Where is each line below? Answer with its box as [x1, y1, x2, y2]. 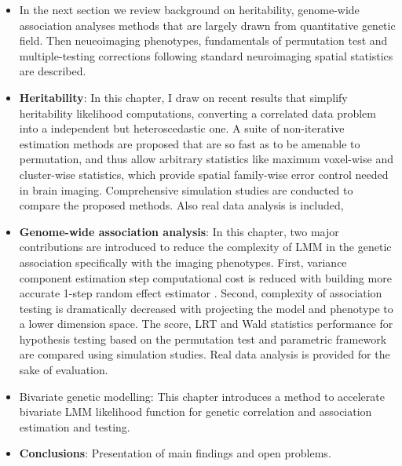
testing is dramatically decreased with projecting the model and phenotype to [19, 300, 393, 316]
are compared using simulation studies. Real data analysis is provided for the [19, 346, 390, 362]
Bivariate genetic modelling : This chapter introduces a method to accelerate [19, 388, 385, 404]
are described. [19, 63, 86, 79]
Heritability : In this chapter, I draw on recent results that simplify [19, 89, 348, 105]
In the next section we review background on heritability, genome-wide [19, 2, 360, 17]
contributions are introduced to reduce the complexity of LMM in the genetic [19, 238, 392, 255]
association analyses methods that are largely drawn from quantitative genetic [19, 16, 396, 33]
